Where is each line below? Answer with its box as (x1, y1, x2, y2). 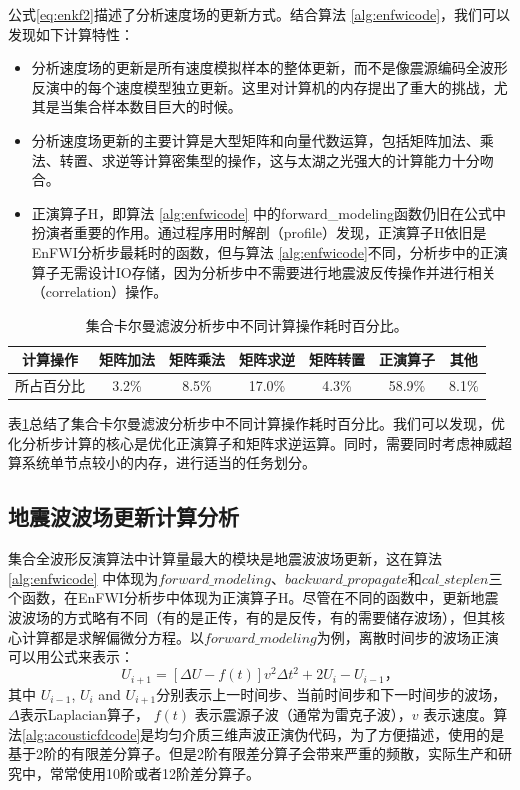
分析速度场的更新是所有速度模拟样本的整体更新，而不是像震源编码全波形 (31, 57, 508, 78)
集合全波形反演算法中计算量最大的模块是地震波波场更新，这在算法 (8, 548, 442, 569)
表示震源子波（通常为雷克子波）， (194, 704, 412, 725)
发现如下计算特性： (8, 23, 134, 44)
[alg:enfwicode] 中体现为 (8, 567, 159, 588)
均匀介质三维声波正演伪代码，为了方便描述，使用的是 (154, 723, 505, 744)
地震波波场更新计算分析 (8, 501, 239, 532)
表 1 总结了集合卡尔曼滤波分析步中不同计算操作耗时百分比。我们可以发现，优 (8, 413, 505, 434)
